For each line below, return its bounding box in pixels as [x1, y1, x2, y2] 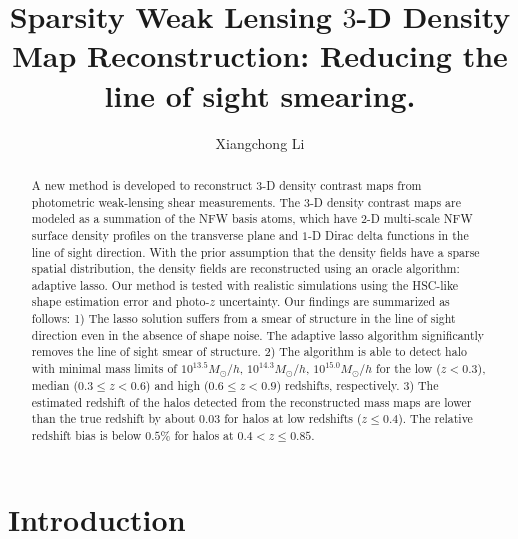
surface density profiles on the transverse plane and [31, 226, 299, 243]
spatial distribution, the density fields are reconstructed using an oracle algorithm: [31, 260, 460, 277]
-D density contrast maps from [262, 176, 422, 193]
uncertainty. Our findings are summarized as [218, 293, 450, 310]
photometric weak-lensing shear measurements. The [31, 193, 300, 210]
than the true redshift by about [31, 410, 196, 427]
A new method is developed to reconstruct [31, 176, 253, 193]
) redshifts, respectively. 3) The [276, 377, 439, 394]
